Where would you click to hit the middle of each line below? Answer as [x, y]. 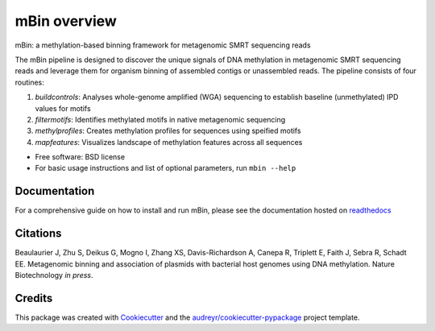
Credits [34, 298]
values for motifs [63, 108]
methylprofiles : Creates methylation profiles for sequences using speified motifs [168, 131]
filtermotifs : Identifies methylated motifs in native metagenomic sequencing [160, 119]
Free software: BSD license [80, 157]
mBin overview [66, 21]
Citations [38, 234]
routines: [29, 82]
